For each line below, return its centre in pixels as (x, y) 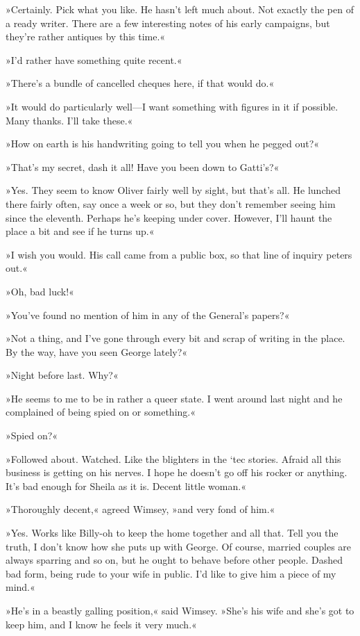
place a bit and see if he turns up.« (80, 231)
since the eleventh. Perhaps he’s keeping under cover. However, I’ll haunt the (169, 217)
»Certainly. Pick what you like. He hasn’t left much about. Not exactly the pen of (180, 9)
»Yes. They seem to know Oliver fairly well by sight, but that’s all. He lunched (173, 190)
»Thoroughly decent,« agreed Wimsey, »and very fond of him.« (140, 509)
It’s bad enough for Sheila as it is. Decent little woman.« (126, 486)
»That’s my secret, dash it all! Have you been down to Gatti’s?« (143, 166)
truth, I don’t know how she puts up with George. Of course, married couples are (179, 546)
